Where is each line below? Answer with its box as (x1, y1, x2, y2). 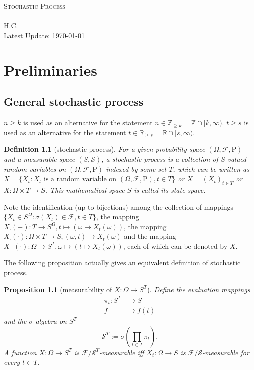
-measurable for (202, 347, 249, 357)
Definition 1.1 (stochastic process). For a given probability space (4, 144, 205, 154)
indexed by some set (106, 163, 167, 174)
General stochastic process (4, 94, 144, 109)
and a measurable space (4, 153, 75, 164)
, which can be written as (173, 163, 249, 174)
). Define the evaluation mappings (147, 284, 250, 294)
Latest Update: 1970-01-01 (4, 30, 85, 40)
